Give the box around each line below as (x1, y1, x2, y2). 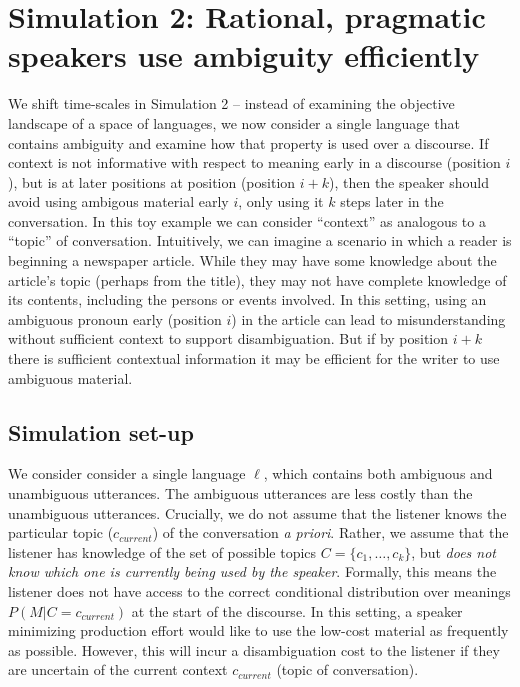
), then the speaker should (329, 171, 490, 192)
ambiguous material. (8, 367, 133, 388)
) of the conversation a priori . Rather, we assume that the (152, 522, 509, 543)
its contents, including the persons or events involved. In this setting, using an (8, 289, 487, 310)
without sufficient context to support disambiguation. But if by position (8, 328, 449, 349)
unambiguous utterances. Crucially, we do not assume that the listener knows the (8, 502, 507, 523)
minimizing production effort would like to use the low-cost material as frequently (8, 620, 509, 641)
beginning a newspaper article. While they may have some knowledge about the (8, 250, 497, 271)
